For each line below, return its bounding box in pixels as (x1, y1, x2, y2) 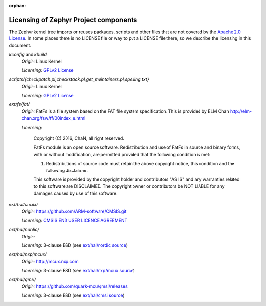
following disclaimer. (46, 168, 88, 173)
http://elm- (230, 108, 252, 114)
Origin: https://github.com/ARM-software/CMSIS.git (21, 208, 127, 214)
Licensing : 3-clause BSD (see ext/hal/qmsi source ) (21, 292, 125, 298)
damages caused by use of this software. (33, 190, 118, 196)
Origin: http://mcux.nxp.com (21, 258, 79, 264)
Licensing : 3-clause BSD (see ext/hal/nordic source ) (21, 242, 128, 248)
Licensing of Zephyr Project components (9, 15, 137, 24)
